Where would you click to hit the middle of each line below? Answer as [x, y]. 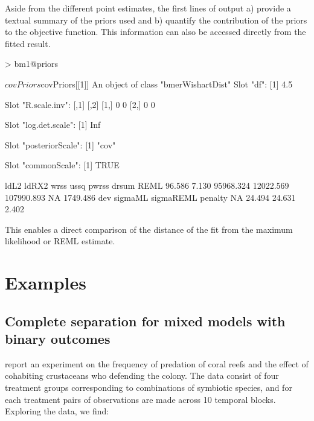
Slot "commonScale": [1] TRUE [62, 165]
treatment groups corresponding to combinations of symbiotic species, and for [149, 388]
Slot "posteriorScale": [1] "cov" [60, 144]
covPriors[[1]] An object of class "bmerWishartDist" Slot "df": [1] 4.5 [167, 84]
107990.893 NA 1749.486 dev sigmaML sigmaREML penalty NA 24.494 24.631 [150, 197]
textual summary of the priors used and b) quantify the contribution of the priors [156, 20]
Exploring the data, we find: [57, 411]
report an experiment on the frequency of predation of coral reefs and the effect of [157, 363]
